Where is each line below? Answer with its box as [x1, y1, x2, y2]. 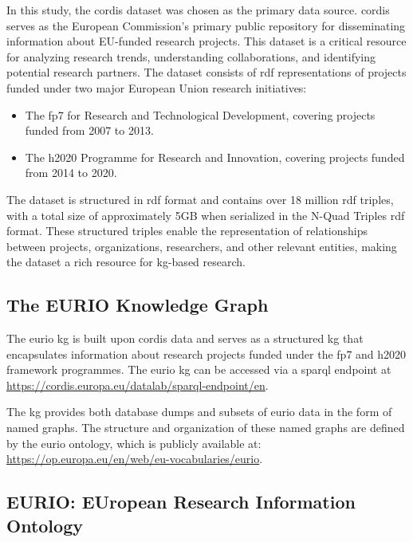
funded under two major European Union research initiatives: [6, 79, 307, 96]
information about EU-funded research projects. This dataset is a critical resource [6, 33, 407, 49]
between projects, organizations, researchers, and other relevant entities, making [6, 238, 397, 254]
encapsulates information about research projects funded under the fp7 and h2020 [6, 345, 407, 362]
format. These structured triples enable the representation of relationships [6, 222, 368, 239]
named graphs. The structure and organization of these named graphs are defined [6, 419, 405, 436]
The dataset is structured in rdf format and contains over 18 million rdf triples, [6, 190, 394, 207]
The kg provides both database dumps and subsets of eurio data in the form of [6, 403, 392, 420]
